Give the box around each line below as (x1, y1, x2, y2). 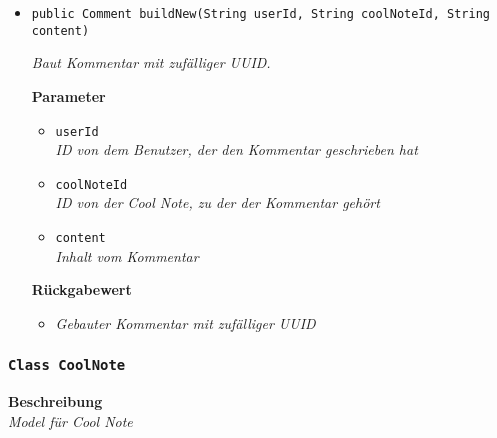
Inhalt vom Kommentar (55, 245, 199, 266)
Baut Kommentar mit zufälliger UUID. (31, 52, 271, 73)
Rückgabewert (31, 279, 132, 300)
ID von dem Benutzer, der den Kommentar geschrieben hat (55, 139, 418, 160)
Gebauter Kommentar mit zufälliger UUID (55, 312, 316, 333)
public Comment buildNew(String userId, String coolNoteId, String (31, 7, 490, 21)
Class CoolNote (8, 357, 126, 374)
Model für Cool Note (8, 410, 133, 431)
